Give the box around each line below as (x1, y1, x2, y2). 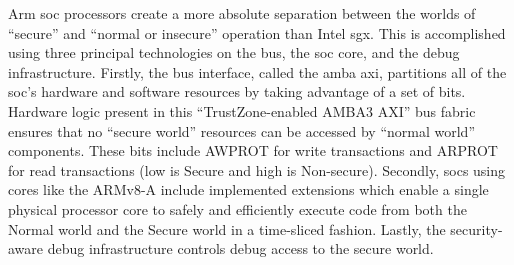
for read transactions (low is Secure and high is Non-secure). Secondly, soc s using (8, 159, 506, 180)
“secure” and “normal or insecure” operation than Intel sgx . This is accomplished (8, 22, 506, 43)
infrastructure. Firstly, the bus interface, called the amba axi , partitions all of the (8, 61, 507, 82)
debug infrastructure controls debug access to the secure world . (47, 238, 434, 259)
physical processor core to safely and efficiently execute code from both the (8, 198, 467, 219)
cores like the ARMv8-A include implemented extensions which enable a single (8, 179, 489, 200)
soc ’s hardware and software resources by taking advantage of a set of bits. (8, 81, 466, 102)
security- (450, 218, 503, 239)
